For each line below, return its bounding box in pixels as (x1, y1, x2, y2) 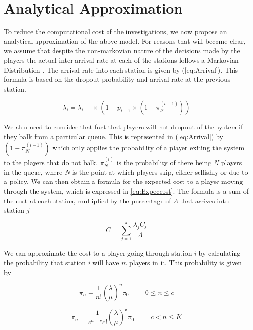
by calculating (199, 248, 241, 258)
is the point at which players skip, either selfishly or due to (72, 166, 248, 177)
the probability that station (4, 257, 86, 267)
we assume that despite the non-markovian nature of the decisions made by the (4, 45, 240, 55)
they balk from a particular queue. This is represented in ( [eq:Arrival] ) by (4, 131, 223, 141)
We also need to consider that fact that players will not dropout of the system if (4, 122, 243, 132)
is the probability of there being (116, 157, 212, 167)
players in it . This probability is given (129, 257, 242, 267)
